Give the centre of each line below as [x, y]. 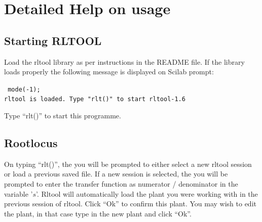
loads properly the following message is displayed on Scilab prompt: [109, 72]
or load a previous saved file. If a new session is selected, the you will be [116, 174]
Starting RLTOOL [53, 40]
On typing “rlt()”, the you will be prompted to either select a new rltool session [128, 164]
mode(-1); [24, 89]
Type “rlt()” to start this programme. [63, 116]
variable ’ [18, 193]
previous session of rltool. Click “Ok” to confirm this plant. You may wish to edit [130, 204]
